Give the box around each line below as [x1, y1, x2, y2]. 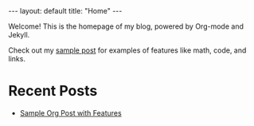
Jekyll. [8, 30, 30, 39]
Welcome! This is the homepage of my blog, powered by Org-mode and [8, 22, 244, 31]
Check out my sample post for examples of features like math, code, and [8, 45, 247, 55]
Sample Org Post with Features [19, 108, 122, 117]
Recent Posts [8, 82, 98, 100]
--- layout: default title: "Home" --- [8, 6, 123, 15]
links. [8, 54, 26, 63]
